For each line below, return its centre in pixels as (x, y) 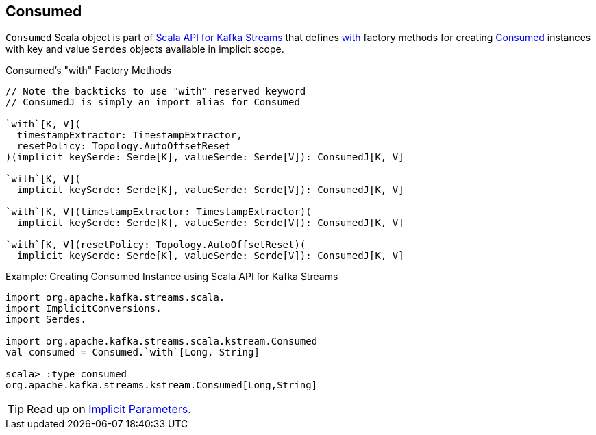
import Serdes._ (49, 320)
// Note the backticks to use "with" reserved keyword (156, 91)
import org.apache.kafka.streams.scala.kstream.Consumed (162, 341)
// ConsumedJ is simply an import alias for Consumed (153, 102)
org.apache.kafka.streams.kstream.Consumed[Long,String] (162, 385)
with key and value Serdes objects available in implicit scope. (145, 49)
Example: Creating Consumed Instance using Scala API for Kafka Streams (172, 277)
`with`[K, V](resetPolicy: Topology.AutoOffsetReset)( (156, 245)
